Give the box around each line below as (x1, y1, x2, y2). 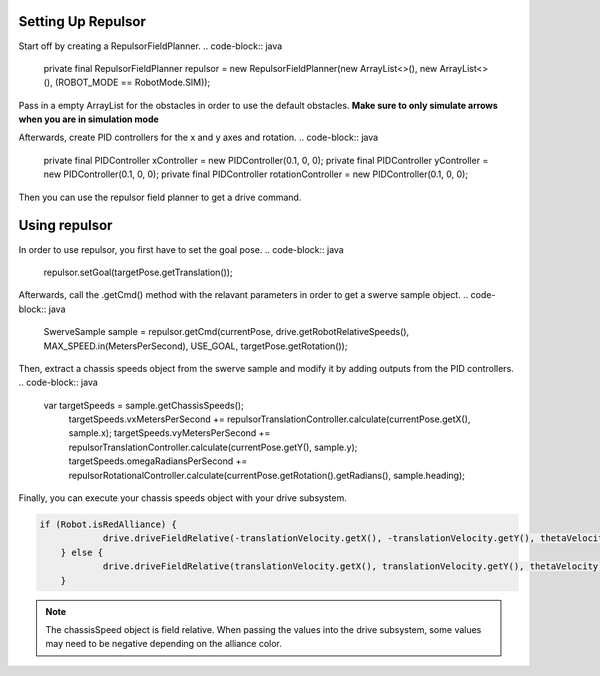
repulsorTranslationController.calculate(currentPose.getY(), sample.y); (68, 441, 358, 453)
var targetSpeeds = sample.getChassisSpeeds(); (43, 399, 244, 411)
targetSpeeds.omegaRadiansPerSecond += (68, 455, 248, 467)
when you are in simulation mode (18, 113, 159, 125)
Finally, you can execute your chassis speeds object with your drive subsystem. (18, 492, 347, 504)
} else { (60, 546, 104, 558)
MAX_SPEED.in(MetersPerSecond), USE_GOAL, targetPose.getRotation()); (43, 340, 348, 352)
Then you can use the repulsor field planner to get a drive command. (18, 191, 302, 203)
